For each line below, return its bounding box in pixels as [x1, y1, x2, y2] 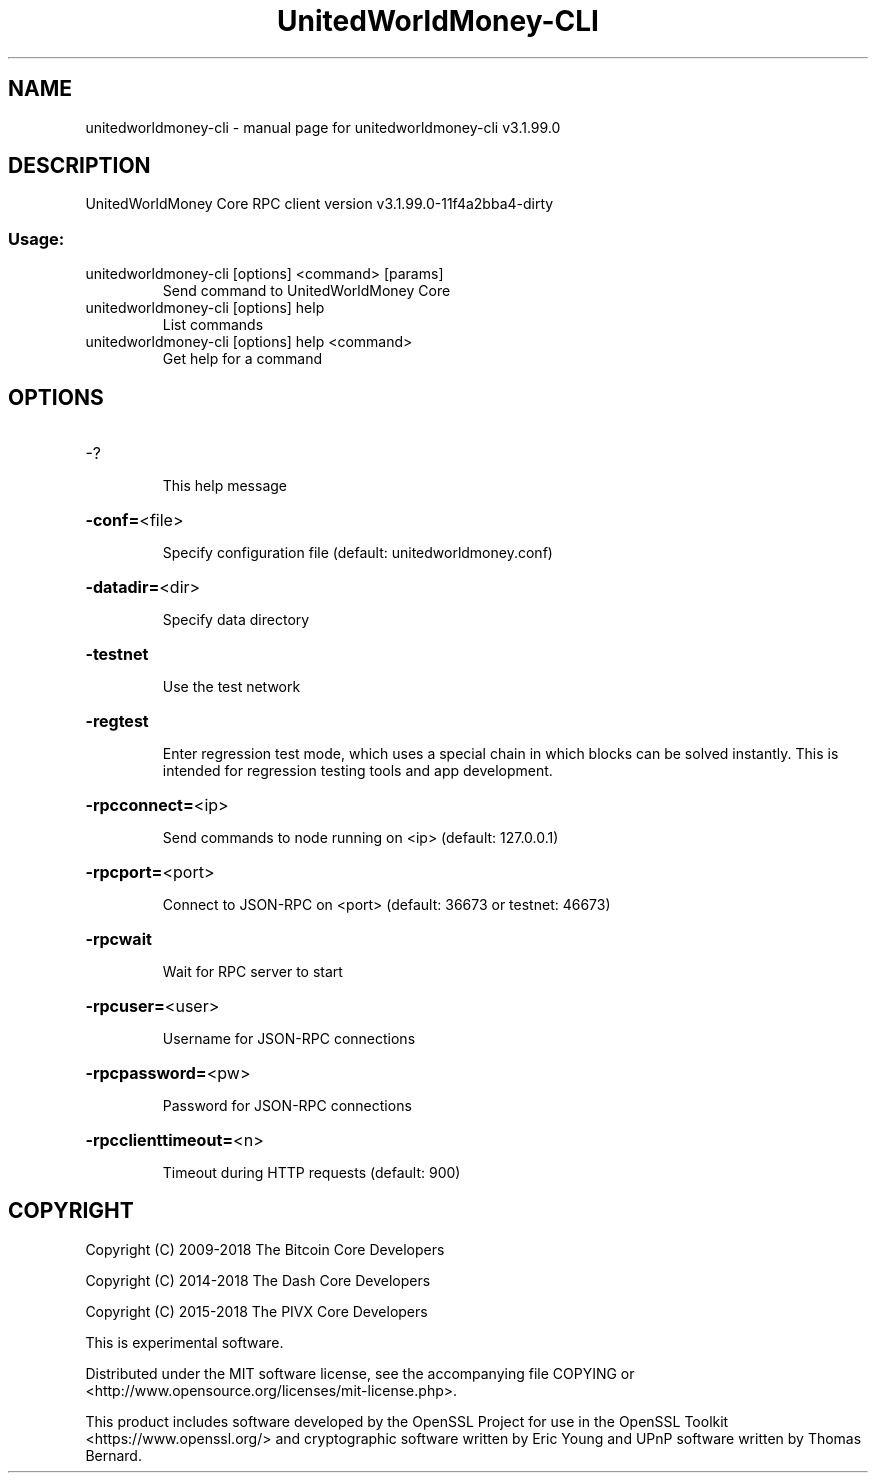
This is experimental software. [85, 1333, 284, 1351]
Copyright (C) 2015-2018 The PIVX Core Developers [85, 1302, 428, 1320]
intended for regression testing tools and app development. [162, 762, 553, 780]
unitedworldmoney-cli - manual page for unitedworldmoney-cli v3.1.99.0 [85, 118, 561, 136]
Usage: [8, 228, 65, 249]
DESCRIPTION [8, 153, 151, 179]
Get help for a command [162, 350, 323, 368]
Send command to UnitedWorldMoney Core [162, 282, 451, 300]
